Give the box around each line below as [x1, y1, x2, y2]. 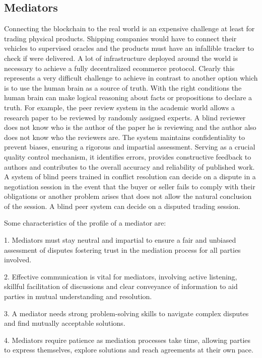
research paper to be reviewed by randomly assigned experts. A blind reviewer [4, 112, 246, 122]
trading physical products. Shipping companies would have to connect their [4, 33, 237, 43]
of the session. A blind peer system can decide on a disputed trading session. [4, 200, 240, 211]
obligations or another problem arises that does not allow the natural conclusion [4, 191, 252, 201]
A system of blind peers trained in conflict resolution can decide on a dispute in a [4, 171, 256, 182]
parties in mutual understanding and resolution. [4, 291, 152, 302]
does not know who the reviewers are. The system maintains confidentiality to [4, 131, 245, 142]
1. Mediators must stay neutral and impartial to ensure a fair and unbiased [4, 235, 236, 245]
